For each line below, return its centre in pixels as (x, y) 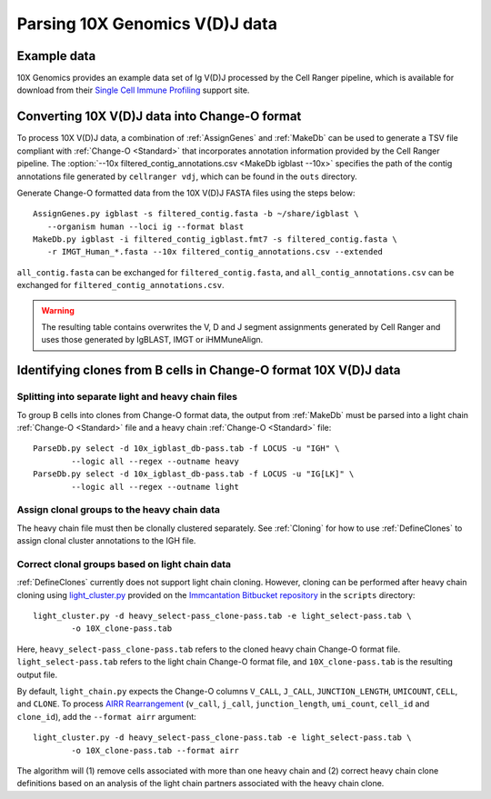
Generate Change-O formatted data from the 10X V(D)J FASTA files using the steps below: (186, 193)
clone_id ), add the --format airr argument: (107, 716)
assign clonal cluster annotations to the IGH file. (106, 541)
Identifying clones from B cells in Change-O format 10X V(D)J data (209, 370)
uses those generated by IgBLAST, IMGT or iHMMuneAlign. (152, 340)
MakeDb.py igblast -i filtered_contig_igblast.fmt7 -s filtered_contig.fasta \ (215, 240)
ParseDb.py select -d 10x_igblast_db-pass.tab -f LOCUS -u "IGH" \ (186, 449)
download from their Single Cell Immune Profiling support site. (133, 90)
